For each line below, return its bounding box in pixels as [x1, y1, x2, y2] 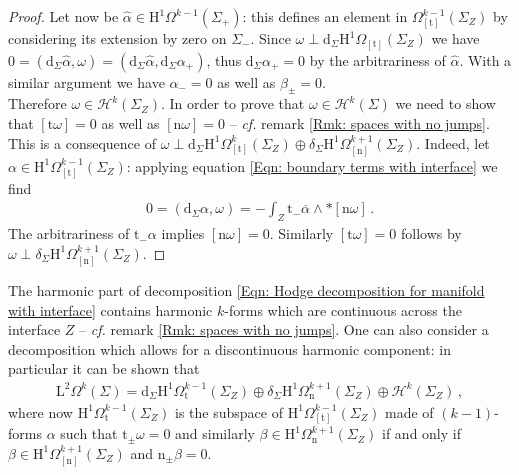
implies [161, 223, 205, 244]
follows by [401, 223, 462, 244]
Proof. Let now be [8, 6, 119, 26]
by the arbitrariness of [309, 49, 446, 70]
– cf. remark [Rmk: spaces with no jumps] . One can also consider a [79, 319, 489, 340]
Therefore [8, 93, 67, 114]
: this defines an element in [242, 6, 408, 26]
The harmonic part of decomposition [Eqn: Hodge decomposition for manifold [8, 280, 485, 301]
